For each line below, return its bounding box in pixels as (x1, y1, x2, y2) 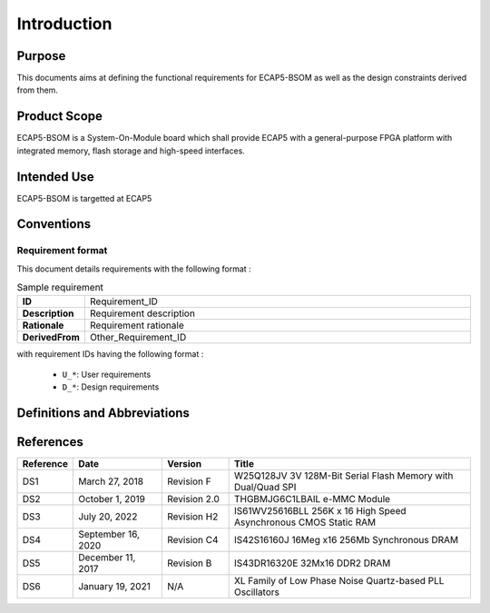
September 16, (78, 528, 141, 540)
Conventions (16, 216, 92, 232)
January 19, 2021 (78, 580, 152, 593)
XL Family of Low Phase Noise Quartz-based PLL (233, 575, 445, 588)
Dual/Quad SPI (233, 481, 297, 494)
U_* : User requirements (62, 369, 152, 380)
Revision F (167, 475, 212, 488)
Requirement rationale (89, 319, 185, 331)
